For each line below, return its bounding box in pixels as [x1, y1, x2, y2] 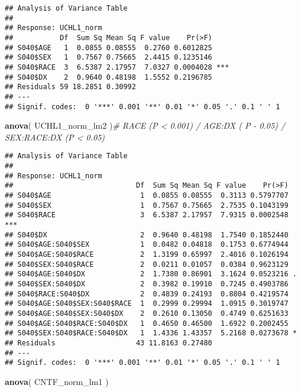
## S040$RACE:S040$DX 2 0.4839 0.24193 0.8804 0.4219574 [5, 289, 289, 298]
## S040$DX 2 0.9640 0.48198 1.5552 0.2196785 [5, 73, 212, 81]
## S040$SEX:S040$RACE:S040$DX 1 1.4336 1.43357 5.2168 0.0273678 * [5, 329, 297, 338]
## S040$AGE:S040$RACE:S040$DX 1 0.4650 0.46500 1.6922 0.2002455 [5, 319, 289, 328]
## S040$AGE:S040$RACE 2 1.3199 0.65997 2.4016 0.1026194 [5, 250, 289, 259]
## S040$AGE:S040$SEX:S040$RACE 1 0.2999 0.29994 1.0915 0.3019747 [5, 299, 289, 308]
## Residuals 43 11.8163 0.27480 [5, 338, 212, 347]
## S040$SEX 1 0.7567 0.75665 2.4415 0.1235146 [5, 53, 212, 62]
